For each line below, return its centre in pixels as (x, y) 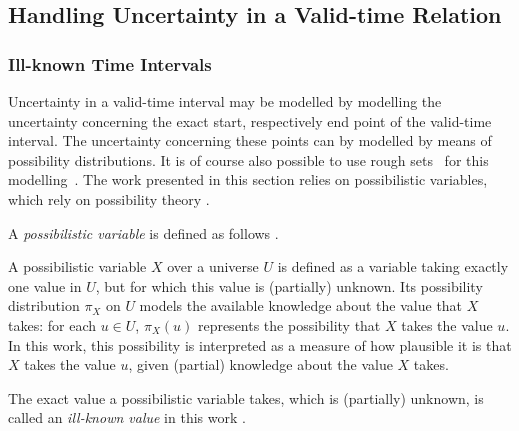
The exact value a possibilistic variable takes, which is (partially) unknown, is (246, 397)
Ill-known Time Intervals (110, 63)
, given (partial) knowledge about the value (260, 364)
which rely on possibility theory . (109, 198)
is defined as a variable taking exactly (393, 266)
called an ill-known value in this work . (127, 417)
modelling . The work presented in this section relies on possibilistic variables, (248, 179)
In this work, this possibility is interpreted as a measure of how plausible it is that (260, 344)
